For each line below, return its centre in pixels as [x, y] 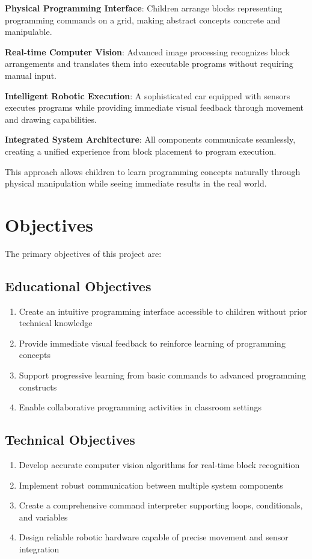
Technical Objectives [70, 440]
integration [39, 548]
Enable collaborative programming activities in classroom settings [140, 407]
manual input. [31, 75]
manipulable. [29, 32]
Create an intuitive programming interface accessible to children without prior [163, 311]
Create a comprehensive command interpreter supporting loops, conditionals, [161, 505]
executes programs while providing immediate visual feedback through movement [154, 107]
